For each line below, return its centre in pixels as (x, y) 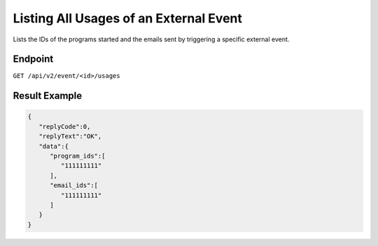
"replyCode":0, (65, 127)
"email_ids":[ (74, 185)
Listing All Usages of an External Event (128, 18)
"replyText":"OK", (70, 136)
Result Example (48, 96)
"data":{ (54, 146)
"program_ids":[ (78, 156)
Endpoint (33, 59)
